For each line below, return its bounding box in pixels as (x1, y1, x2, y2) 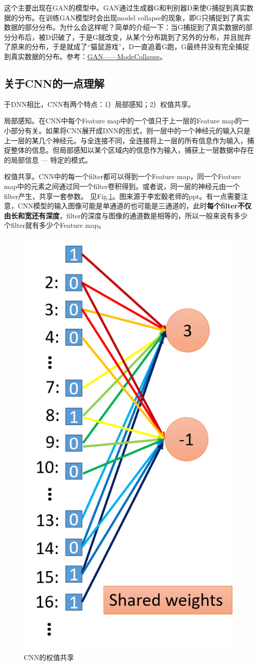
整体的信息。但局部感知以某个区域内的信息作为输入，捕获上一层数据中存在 (10, 145, 254, 155)
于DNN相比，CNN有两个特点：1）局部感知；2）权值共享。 (4, 98, 195, 109)
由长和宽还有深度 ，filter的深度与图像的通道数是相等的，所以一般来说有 (4, 210, 234, 220)
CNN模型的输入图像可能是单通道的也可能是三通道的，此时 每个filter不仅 (17, 200, 252, 211)
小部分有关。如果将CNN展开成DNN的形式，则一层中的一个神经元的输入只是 (4, 125, 251, 135)
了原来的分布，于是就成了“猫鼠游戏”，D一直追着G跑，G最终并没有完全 (4, 41, 235, 52)
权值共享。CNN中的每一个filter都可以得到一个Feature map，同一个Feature (4, 171, 241, 182)
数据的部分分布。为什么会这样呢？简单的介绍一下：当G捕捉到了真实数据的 (4, 22, 246, 32)
